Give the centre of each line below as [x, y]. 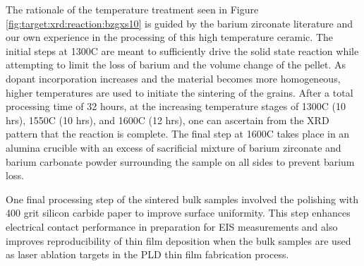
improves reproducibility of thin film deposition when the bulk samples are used [178, 240]
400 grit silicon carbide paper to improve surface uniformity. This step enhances [178, 213]
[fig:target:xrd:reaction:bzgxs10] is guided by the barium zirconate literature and [180, 23]
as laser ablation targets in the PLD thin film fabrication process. [147, 254]
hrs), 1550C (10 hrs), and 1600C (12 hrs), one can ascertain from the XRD [168, 120]
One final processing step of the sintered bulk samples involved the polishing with [182, 199]
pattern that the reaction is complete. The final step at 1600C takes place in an [178, 134]
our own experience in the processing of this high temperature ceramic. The [170, 37]
